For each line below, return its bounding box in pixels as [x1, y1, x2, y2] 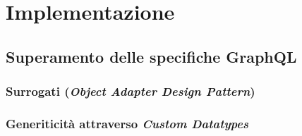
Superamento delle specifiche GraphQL [6, 45, 297, 67]
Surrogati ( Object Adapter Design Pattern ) [6, 82, 255, 100]
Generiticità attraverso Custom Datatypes [6, 114, 248, 132]
